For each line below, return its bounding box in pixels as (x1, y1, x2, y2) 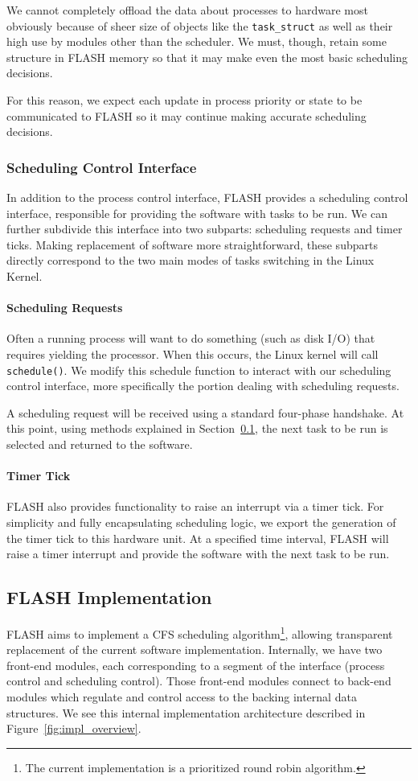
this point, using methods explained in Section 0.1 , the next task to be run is (6, 420, 388, 437)
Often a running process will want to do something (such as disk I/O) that (6, 330, 375, 347)
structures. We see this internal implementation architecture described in (6, 704, 366, 721)
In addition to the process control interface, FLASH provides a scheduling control (6, 189, 408, 206)
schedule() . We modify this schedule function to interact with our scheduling (6, 361, 391, 378)
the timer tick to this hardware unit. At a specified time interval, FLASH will (6, 529, 389, 546)
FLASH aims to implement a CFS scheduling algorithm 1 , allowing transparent (6, 623, 393, 642)
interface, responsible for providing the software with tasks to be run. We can (6, 204, 387, 221)
